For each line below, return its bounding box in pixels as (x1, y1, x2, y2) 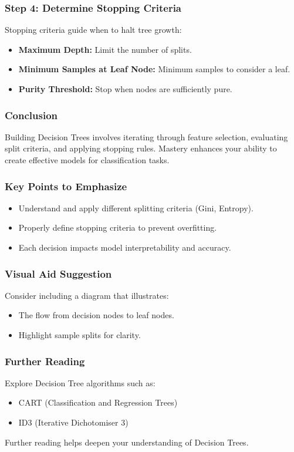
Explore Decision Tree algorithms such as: (5, 376, 156, 389)
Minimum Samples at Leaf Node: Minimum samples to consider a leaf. (18, 63, 290, 75)
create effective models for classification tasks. (5, 154, 170, 166)
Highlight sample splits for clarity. (18, 329, 141, 340)
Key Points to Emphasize (5, 178, 127, 193)
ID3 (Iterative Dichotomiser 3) (18, 416, 129, 428)
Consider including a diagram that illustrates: (5, 289, 169, 301)
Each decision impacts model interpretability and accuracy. (18, 241, 231, 253)
